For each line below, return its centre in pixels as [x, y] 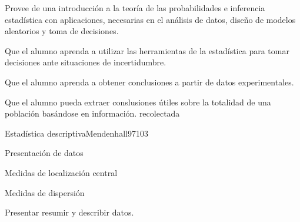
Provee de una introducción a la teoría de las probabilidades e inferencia [135, 8]
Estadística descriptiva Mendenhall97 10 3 [76, 133]
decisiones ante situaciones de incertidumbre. [86, 62]
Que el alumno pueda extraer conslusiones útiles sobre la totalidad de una [138, 102]
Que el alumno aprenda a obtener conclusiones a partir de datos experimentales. [149, 82]
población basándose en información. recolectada [92, 113]
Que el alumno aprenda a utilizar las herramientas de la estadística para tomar [147, 50]
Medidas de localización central [61, 172]
